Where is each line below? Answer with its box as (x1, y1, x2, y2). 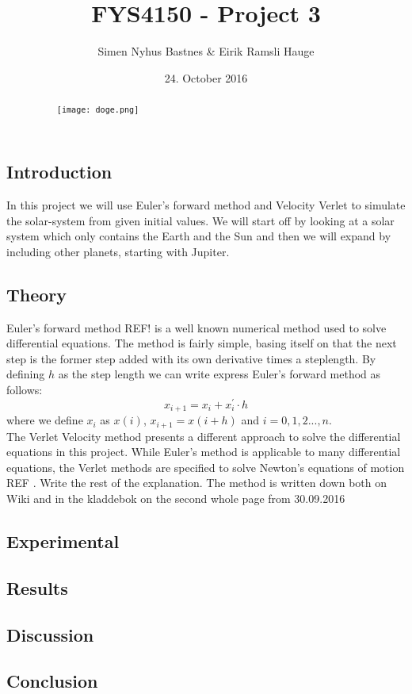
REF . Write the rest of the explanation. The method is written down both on (6, 474, 387, 491)
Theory (6, 282, 67, 306)
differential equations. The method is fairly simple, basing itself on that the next (6, 335, 397, 351)
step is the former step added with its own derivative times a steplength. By (6, 350, 376, 366)
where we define (6, 412, 83, 428)
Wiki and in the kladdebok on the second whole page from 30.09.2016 (6, 489, 345, 506)
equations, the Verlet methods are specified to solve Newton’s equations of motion (6, 458, 405, 475)
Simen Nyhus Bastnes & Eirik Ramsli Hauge (97, 43, 315, 59)
